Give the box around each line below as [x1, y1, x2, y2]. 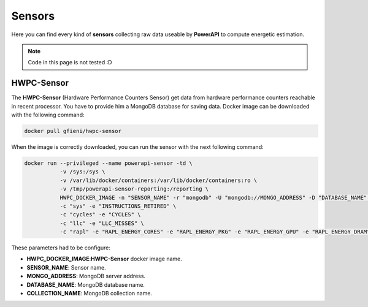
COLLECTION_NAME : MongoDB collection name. [26, 290, 153, 297]
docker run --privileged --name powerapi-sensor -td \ [24, 159, 193, 167]
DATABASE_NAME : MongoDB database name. [26, 281, 145, 288]
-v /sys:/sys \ [59, 169, 105, 175]
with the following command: [11, 111, 85, 119]
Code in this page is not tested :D [28, 59, 112, 66]
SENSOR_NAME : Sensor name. [26, 263, 107, 271]
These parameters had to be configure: [11, 244, 110, 251]
